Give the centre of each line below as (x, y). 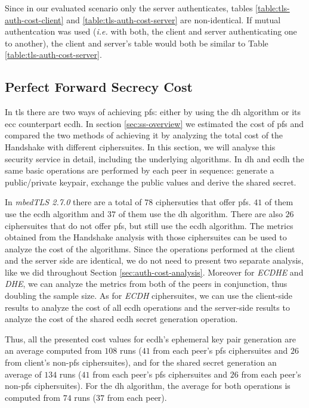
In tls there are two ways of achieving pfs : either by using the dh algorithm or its (153, 112)
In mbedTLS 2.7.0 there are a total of (73, 202)
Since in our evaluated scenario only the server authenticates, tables (129, 8)
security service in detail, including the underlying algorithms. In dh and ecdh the (154, 158)
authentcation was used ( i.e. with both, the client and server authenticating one (151, 31)
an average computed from (53, 350)
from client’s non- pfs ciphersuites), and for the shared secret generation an (141, 362)
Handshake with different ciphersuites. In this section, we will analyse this (140, 146)
